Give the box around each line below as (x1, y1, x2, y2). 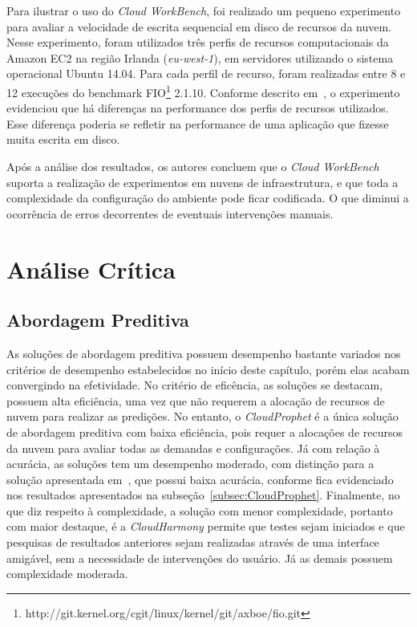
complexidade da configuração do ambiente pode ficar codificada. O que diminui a (6, 189, 409, 206)
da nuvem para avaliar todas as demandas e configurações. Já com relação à (6, 439, 380, 456)
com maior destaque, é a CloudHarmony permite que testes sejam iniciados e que (6, 518, 405, 535)
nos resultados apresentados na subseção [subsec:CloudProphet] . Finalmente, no (6, 487, 400, 503)
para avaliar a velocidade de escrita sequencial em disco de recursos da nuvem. (6, 18, 392, 35)
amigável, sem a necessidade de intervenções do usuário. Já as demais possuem (6, 549, 393, 566)
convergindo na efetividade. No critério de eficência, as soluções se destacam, (6, 377, 383, 393)
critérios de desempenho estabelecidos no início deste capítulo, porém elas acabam (6, 360, 410, 377)
